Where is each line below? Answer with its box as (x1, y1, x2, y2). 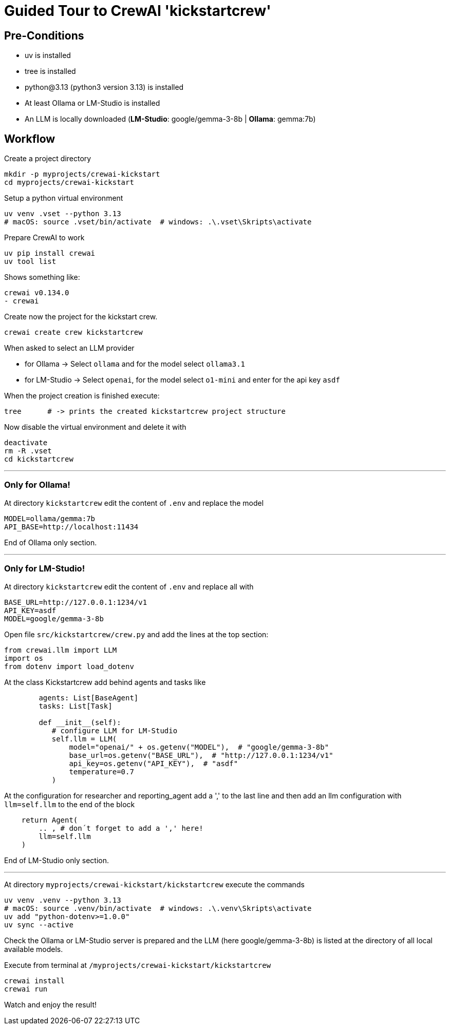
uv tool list (4, 257, 57, 266)
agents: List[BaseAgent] (39, 693, 139, 702)
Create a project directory (4, 154, 91, 163)
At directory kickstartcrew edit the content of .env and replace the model (4, 498, 264, 507)
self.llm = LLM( (51, 734, 117, 743)
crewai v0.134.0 (4, 289, 69, 297)
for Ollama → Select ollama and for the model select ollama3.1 (25, 359, 245, 369)
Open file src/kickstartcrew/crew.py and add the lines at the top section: (4, 630, 269, 639)
